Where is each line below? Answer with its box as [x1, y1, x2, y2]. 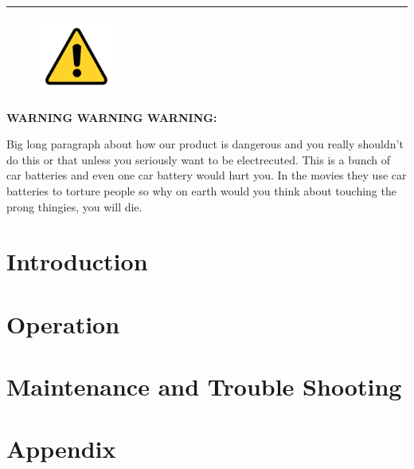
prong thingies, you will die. [6, 198, 143, 215]
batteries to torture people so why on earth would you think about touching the [6, 182, 396, 199]
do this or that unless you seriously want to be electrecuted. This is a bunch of [6, 151, 391, 167]
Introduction [6, 245, 148, 278]
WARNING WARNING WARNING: [6, 108, 217, 125]
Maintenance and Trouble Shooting [6, 370, 402, 403]
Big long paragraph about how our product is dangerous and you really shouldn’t [6, 136, 404, 152]
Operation [6, 307, 120, 340]
